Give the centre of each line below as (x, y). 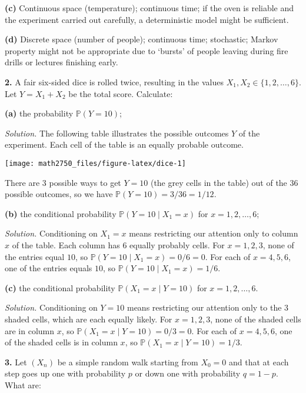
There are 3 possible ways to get (63, 182)
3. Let (16, 362)
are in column (30, 330)
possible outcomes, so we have (59, 194)
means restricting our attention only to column (214, 233)
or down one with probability (188, 373)
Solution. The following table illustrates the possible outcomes (117, 133)
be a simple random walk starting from (128, 362)
